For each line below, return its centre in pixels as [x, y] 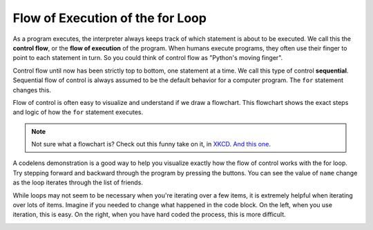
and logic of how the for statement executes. [78, 112]
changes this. [32, 90]
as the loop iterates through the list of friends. [78, 182]
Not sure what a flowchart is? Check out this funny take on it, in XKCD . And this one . [151, 144]
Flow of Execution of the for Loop [110, 18]
